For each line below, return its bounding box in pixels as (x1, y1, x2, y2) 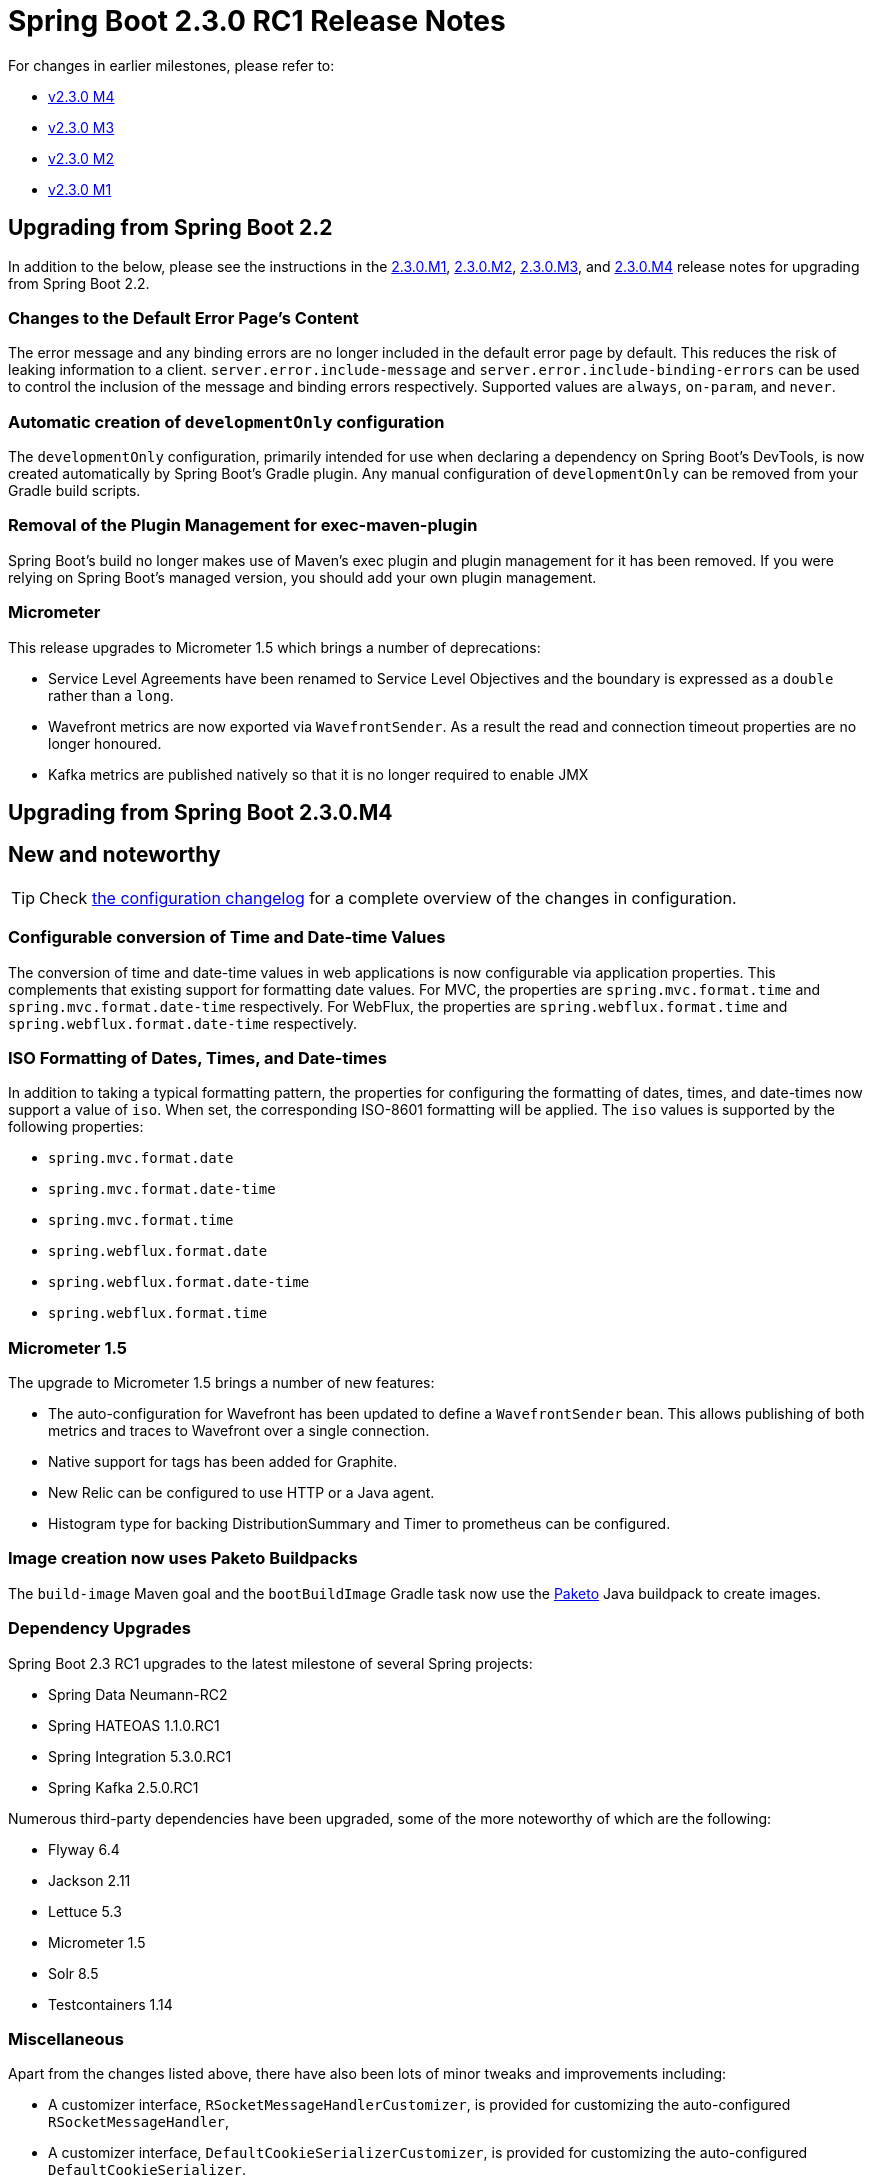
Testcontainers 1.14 (48, 1995, 173, 2013)
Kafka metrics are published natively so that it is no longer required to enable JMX (48, 765, 589, 783)
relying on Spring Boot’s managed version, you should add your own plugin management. (8, 568, 597, 586)
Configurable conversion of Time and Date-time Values (8, 927, 446, 948)
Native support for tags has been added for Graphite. (48, 1453, 398, 1471)
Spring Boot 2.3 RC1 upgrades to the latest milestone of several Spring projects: (8, 1654, 533, 1672)
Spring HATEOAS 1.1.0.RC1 (48, 1716, 220, 1734)
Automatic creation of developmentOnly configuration (8, 411, 445, 432)
